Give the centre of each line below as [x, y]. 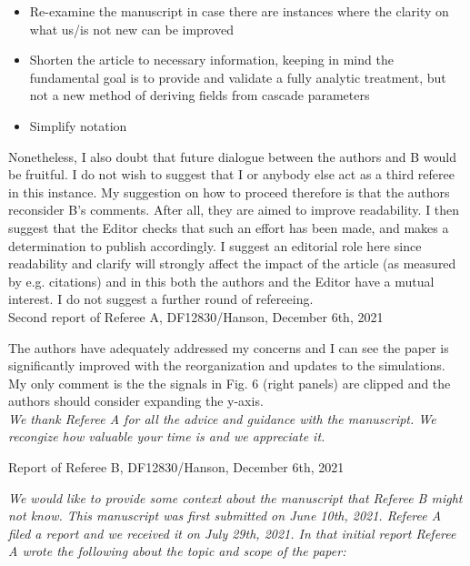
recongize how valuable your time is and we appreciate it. [167, 436]
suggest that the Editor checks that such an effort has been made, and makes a [229, 227]
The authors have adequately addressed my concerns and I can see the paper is [229, 347]
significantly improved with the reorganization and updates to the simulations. [227, 365]
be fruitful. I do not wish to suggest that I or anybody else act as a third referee [231, 174]
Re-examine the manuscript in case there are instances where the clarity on [239, 11]
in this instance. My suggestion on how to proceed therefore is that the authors [229, 192]
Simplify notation [78, 125]
